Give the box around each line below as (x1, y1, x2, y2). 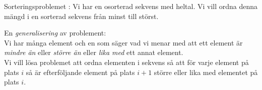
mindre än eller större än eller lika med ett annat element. (4, 47, 183, 57)
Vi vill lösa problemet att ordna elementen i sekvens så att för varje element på (4, 56, 249, 67)
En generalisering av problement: (4, 27, 106, 38)
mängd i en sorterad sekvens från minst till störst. (4, 10, 159, 21)
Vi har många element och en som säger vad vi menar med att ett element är (4, 37, 243, 47)
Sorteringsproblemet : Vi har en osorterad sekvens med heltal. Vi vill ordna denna (4, 1, 258, 11)
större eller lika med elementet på (154, 66, 258, 77)
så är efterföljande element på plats (26, 66, 135, 77)
